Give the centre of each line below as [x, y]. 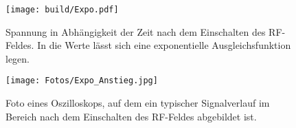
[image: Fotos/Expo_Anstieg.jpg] [82, 81]
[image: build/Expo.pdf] [62, 10]
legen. [18, 58]
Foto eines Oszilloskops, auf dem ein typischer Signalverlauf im [138, 103]
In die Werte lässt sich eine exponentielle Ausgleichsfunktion [164, 45]
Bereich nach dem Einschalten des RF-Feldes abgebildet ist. [131, 116]
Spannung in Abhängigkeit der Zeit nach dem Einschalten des [136, 31]
